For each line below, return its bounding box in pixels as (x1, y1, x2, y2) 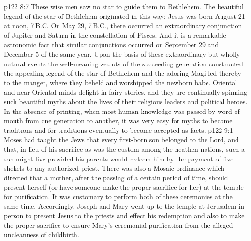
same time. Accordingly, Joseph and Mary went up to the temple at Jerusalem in (4, 201, 244, 211)
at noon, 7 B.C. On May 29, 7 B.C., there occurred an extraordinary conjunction (4, 20, 242, 31)
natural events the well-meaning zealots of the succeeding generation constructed (4, 58, 243, 68)
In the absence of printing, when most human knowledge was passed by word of (4, 106, 240, 116)
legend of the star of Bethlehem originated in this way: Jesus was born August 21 (4, 11, 245, 21)
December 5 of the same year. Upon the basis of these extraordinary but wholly (4, 48, 240, 59)
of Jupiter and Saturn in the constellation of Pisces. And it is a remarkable (4, 30, 226, 40)
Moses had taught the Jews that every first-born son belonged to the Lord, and (4, 134, 239, 145)
